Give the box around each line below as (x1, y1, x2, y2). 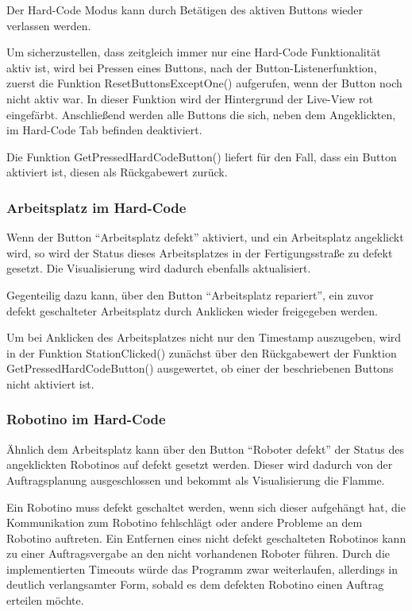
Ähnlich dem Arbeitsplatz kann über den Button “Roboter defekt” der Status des (6, 440, 404, 457)
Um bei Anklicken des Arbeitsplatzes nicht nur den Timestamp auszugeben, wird (6, 329, 402, 346)
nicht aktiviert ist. (6, 375, 94, 392)
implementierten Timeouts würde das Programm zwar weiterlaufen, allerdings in (6, 560, 399, 577)
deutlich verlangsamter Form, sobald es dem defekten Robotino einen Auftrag (6, 576, 384, 593)
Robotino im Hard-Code (6, 409, 166, 429)
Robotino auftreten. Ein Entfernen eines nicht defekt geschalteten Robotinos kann (6, 529, 406, 546)
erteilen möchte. (6, 592, 84, 609)
